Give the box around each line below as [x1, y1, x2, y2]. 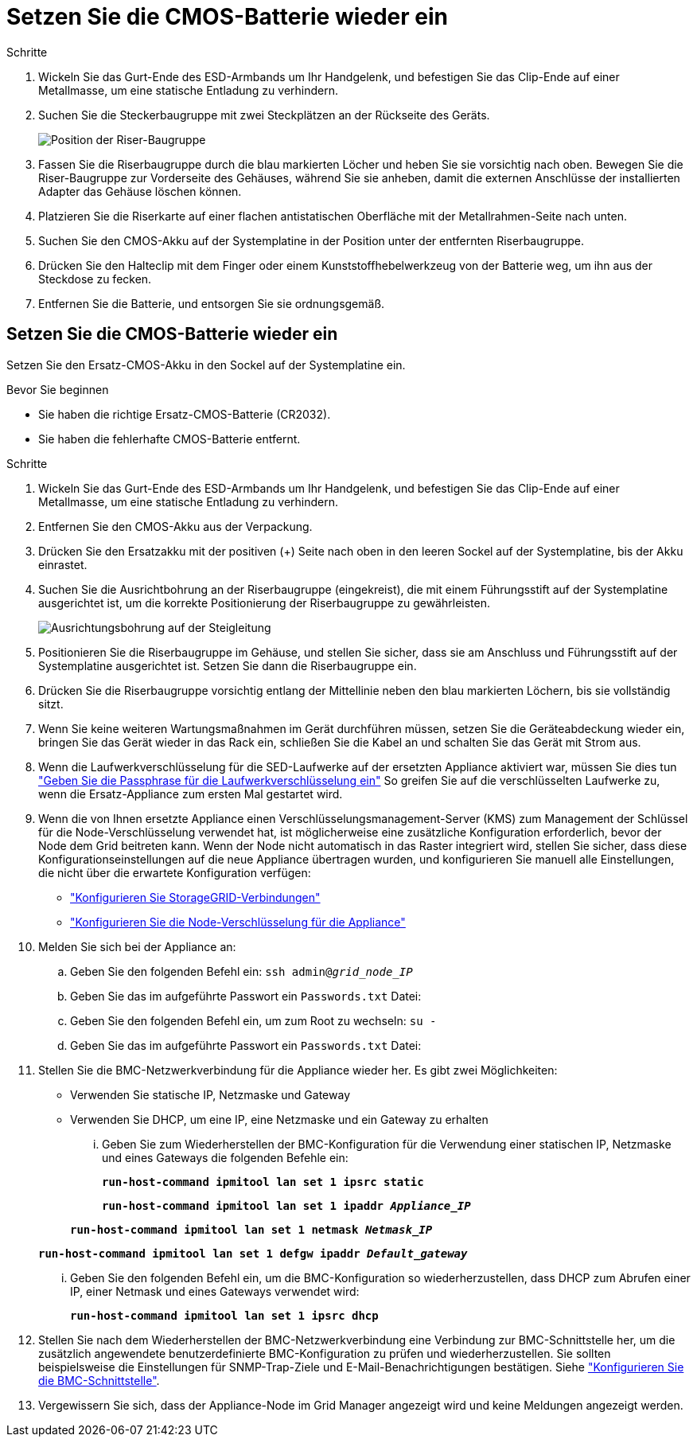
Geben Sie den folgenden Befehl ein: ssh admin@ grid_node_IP [70, 964, 413, 978]
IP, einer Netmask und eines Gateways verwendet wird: [70, 1284, 360, 1298]
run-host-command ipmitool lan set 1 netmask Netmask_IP [70, 1223, 433, 1236]
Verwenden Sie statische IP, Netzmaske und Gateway [70, 1087, 351, 1102]
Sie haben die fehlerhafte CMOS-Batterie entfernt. [38, 431, 301, 446]
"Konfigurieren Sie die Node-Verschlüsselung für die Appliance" [70, 915, 406, 929]
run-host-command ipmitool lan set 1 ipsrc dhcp [70, 1308, 379, 1322]
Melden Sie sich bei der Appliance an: [38, 939, 236, 954]
